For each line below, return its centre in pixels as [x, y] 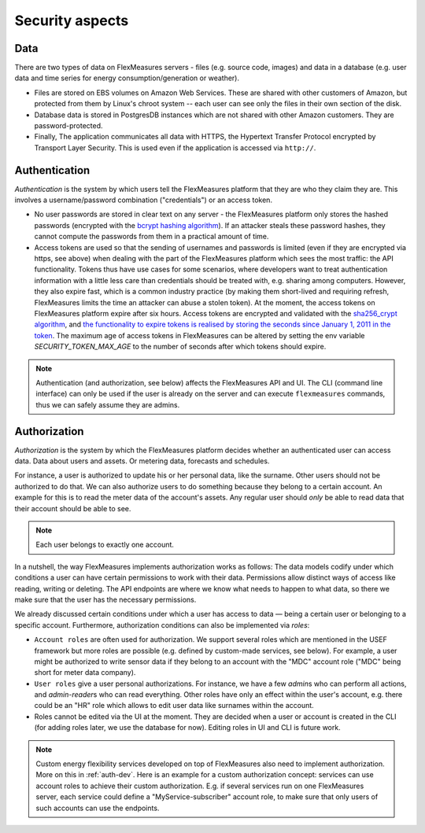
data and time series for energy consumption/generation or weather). [127, 78]
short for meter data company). [85, 673]
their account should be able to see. [73, 508]
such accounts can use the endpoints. [98, 808]
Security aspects [72, 20]
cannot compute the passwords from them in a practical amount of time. [152, 237]
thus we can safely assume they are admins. [108, 404]
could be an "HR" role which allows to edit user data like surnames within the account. [174, 706]
